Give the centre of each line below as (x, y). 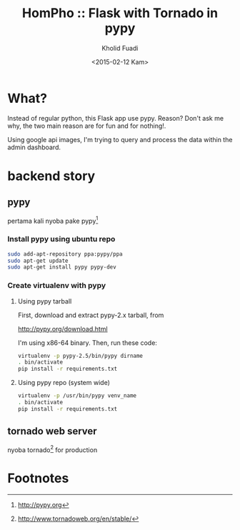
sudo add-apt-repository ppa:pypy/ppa (65, 254)
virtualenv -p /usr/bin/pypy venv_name (77, 396)
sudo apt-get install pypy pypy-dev (62, 267)
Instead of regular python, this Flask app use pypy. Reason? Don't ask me (115, 118)
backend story (51, 176)
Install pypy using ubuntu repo (61, 239)
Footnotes (38, 478)
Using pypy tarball (45, 301)
